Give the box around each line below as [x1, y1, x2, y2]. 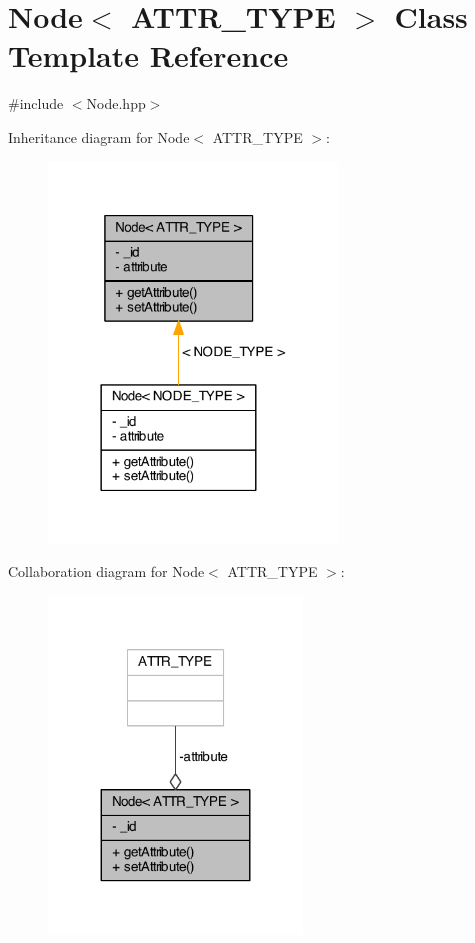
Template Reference [8, 35, 289, 76]
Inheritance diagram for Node [8, 126, 190, 147]
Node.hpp [86, 93, 146, 114]
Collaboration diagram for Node [8, 561, 205, 582]
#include [8, 93, 64, 114]
